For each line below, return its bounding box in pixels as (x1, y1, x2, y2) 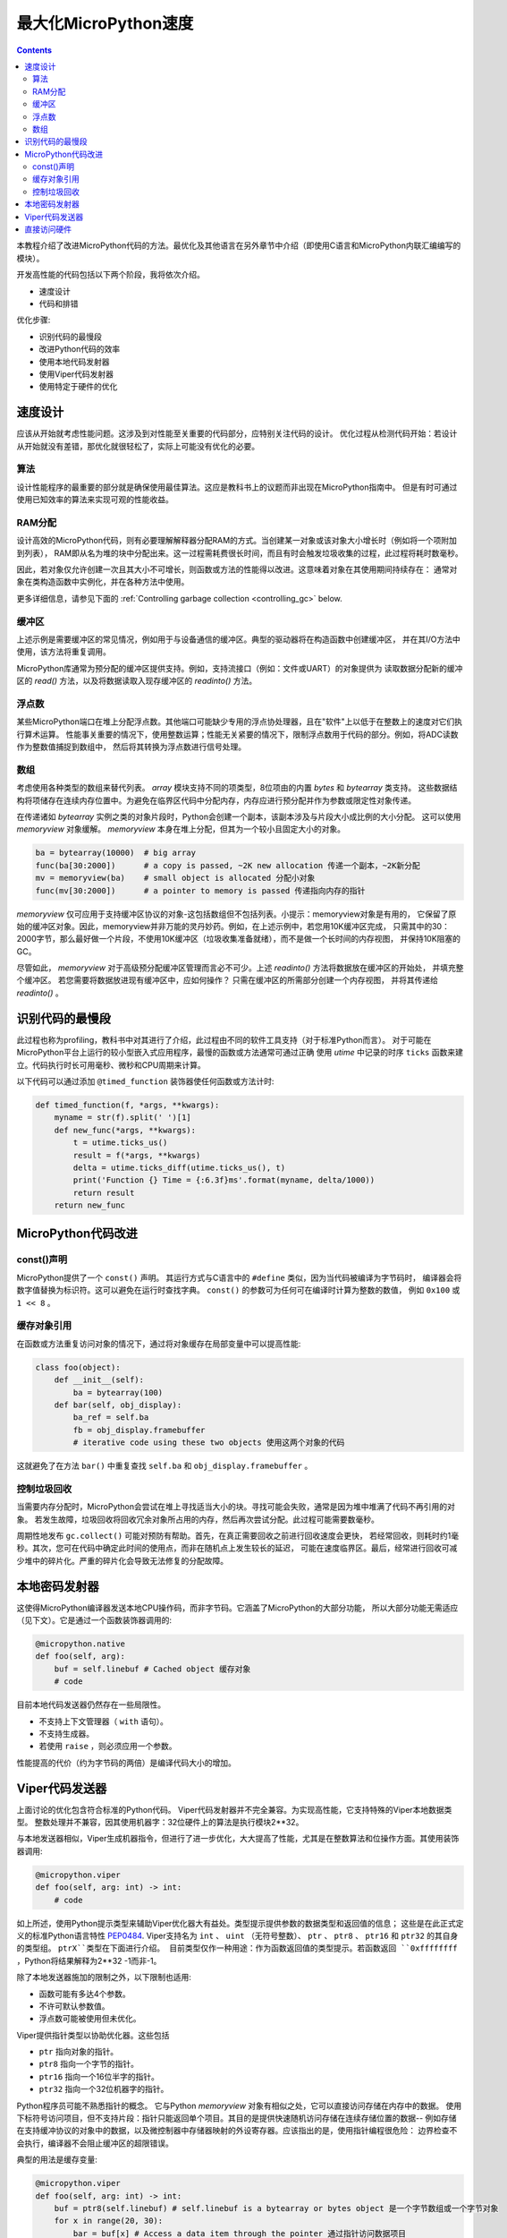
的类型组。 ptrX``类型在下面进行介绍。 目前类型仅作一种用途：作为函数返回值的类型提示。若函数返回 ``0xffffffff (16, 1943, 458, 1953)
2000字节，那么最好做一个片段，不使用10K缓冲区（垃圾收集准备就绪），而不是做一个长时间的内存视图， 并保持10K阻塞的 (16, 934, 461, 944)
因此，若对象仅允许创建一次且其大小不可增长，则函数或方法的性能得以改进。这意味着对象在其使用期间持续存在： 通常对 (16, 564, 458, 575)
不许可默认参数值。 (38, 2001, 110, 2012)
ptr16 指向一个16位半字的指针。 (38, 2071, 160, 2081)
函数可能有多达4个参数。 (38, 1988, 131, 1999)
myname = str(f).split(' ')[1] (54, 1113, 191, 1123)
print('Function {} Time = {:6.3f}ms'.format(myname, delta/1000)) (72, 1175, 376, 1185)
